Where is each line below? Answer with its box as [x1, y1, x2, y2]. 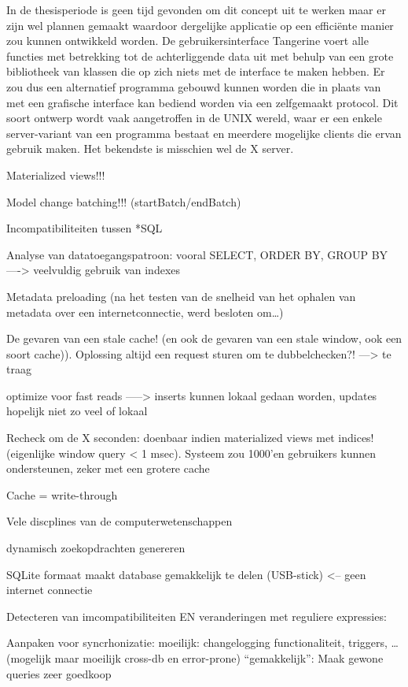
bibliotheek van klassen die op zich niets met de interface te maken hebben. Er [6, 63, 385, 80]
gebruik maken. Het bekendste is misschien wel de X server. [6, 140, 294, 157]
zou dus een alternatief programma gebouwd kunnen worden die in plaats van [6, 78, 381, 95]
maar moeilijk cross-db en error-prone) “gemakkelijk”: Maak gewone [54, 650, 384, 666]
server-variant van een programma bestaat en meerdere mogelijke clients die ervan [6, 124, 402, 141]
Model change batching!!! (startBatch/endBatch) [6, 193, 241, 210]
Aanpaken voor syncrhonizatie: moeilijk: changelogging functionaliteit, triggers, [6, 634, 388, 651]
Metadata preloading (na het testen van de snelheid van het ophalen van [6, 288, 356, 304]
